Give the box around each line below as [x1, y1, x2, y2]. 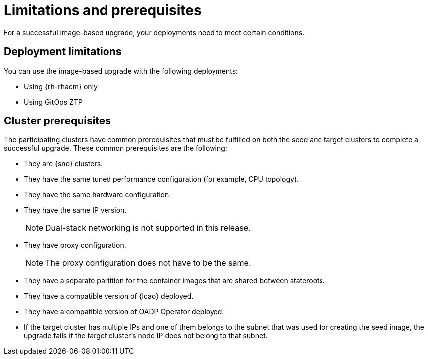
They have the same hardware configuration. [24, 190, 171, 199]
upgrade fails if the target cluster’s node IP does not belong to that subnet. [24, 331, 268, 340]
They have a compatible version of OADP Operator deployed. [24, 307, 224, 316]
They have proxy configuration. [24, 241, 126, 250]
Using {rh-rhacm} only [24, 82, 98, 91]
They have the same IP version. [24, 206, 127, 215]
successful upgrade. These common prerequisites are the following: [4, 144, 227, 153]
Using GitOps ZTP [24, 97, 83, 106]
